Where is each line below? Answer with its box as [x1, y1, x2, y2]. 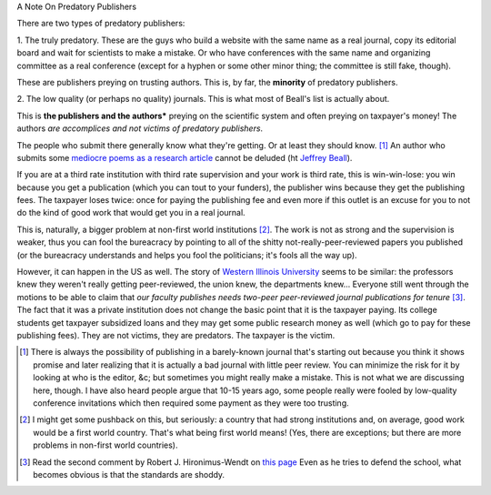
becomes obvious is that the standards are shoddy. [33, 469, 225, 480]
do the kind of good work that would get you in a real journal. [16, 207, 245, 218]
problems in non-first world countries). [33, 439, 178, 450]
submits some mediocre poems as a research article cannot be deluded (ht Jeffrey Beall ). [16, 152, 353, 163]
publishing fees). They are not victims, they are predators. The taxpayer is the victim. [16, 329, 336, 340]
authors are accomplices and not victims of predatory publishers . [16, 123, 264, 134]
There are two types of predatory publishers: [16, 18, 185, 29]
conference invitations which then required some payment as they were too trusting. [33, 397, 349, 409]
